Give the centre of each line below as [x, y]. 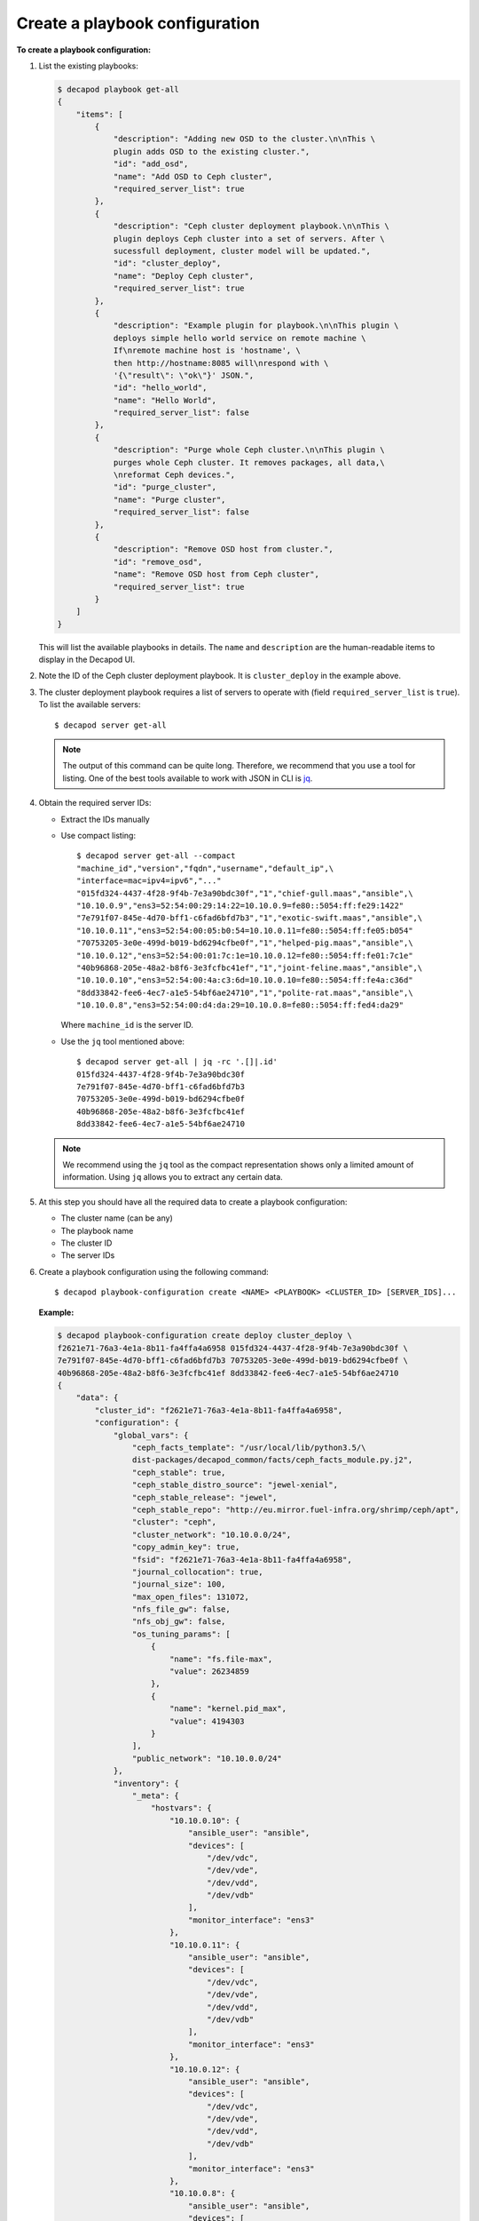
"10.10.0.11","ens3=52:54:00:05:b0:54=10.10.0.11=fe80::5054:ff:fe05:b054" [245, 930]
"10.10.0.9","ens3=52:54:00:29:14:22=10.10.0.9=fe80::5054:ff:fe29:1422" [240, 905]
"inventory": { [146, 1783]
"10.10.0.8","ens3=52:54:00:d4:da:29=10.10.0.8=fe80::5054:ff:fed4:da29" [240, 1005]
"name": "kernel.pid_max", [228, 1709]
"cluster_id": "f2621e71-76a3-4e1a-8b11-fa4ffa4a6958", [219, 1410]
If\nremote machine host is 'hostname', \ [207, 350]
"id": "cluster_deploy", [167, 263]
